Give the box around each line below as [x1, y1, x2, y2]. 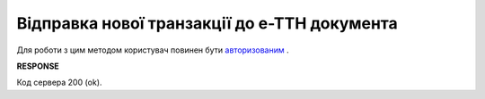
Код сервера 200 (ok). [16, 77, 102, 88]
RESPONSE [16, 61, 60, 71]
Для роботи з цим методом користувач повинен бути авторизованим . [16, 45, 289, 55]
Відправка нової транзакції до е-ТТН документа [16, 13, 399, 33]
